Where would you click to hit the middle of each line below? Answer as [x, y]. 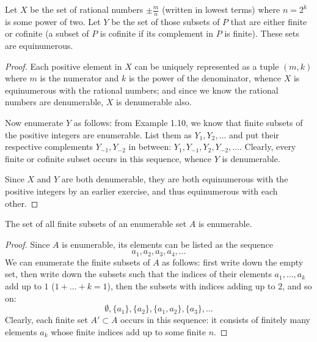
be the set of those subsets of [166, 21]
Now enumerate [34, 122]
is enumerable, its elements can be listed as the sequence [168, 244]
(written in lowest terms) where [221, 9]
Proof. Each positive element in [64, 66]
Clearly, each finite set [46, 320]
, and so [297, 285]
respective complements [49, 147]
